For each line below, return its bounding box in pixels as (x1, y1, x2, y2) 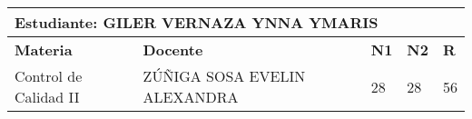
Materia (15, 39, 73, 60)
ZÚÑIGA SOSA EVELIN (143, 65, 306, 86)
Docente (143, 39, 203, 60)
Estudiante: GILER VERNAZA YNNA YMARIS (15, 12, 379, 33)
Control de (15, 65, 83, 86)
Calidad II (15, 86, 80, 107)
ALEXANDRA (143, 86, 239, 107)
